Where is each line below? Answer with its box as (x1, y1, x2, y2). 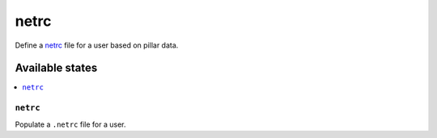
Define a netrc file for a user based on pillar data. (15, 40, 179, 50)
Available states (15, 61, 98, 75)
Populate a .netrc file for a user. (15, 119, 126, 129)
